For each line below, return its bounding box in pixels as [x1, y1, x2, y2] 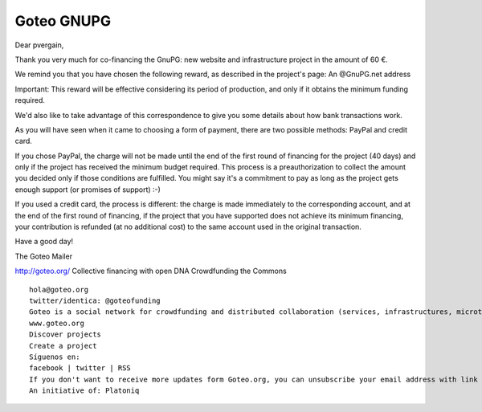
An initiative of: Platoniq [29, 386, 140, 395]
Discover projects [29, 330, 102, 339]
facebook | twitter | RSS [29, 364, 132, 373]
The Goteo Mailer [14, 251, 72, 261]
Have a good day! [14, 237, 74, 247]
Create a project [29, 341, 97, 350]
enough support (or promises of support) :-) [14, 185, 161, 194]
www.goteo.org [29, 318, 84, 328]
